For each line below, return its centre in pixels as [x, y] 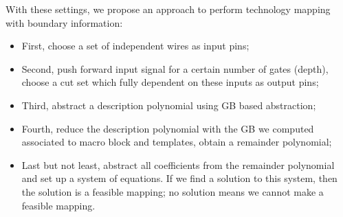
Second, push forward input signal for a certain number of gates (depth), [175, 68]
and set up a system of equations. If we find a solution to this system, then [179, 178]
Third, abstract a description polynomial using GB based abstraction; [169, 105]
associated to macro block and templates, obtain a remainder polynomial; [177, 142]
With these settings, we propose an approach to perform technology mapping [168, 9]
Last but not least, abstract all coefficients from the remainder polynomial [178, 164]
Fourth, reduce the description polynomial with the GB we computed [168, 128]
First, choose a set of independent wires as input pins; [135, 46]
